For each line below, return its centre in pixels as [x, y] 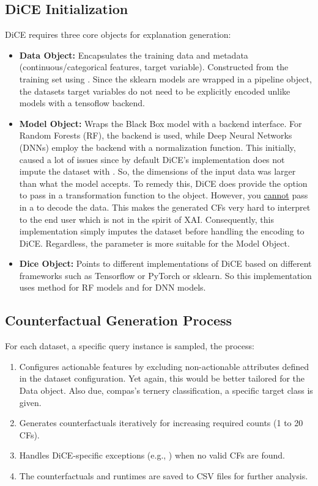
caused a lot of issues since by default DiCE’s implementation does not [152, 159]
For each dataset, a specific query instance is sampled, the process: [130, 346]
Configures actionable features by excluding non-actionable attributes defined [164, 366]
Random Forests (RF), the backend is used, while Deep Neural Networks [156, 135]
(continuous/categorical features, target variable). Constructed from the [154, 67]
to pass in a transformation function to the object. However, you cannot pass [164, 195]
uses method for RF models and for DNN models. [113, 287]
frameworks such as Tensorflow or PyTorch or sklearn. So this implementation [165, 275]
